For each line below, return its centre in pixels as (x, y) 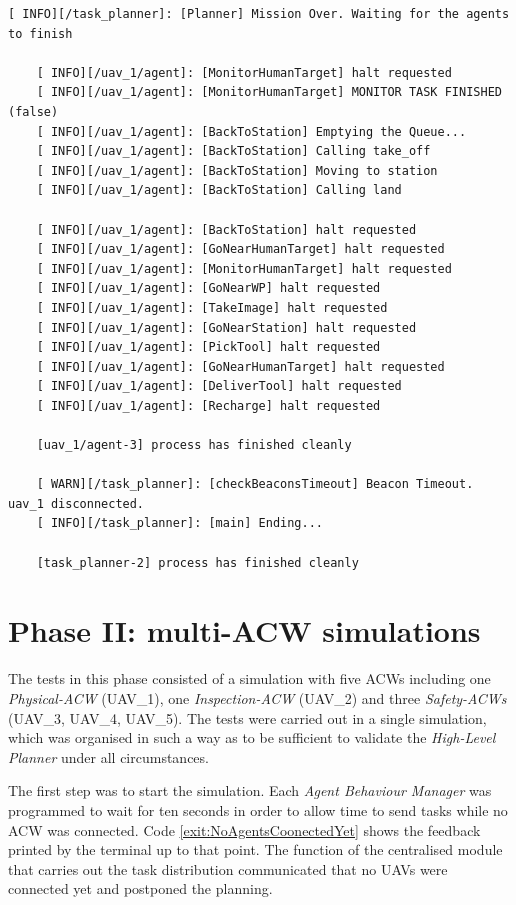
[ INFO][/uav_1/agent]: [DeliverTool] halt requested (219, 386)
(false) (33, 111)
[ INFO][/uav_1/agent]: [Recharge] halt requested (208, 405)
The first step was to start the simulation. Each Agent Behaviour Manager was (250, 790)
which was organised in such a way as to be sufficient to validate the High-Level (252, 737)
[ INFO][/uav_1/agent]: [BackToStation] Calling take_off (233, 151)
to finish (40, 33)
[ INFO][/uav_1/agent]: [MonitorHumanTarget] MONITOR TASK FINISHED (269, 92)
